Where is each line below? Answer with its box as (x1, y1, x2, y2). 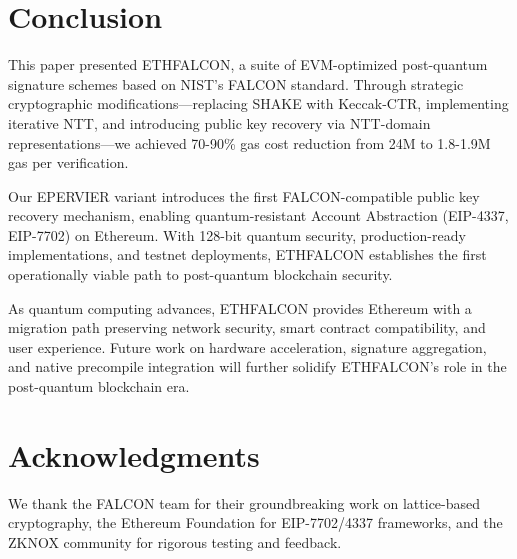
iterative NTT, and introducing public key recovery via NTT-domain (8, 112, 431, 133)
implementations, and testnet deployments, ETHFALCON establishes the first (8, 244, 487, 265)
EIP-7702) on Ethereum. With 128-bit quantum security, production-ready (8, 224, 466, 245)
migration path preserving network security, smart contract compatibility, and (8, 317, 486, 338)
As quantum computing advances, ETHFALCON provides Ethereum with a (8, 297, 472, 318)
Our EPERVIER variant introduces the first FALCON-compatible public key (8, 185, 480, 206)
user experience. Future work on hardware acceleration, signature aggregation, (8, 336, 487, 357)
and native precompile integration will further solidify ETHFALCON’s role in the (8, 356, 507, 377)
